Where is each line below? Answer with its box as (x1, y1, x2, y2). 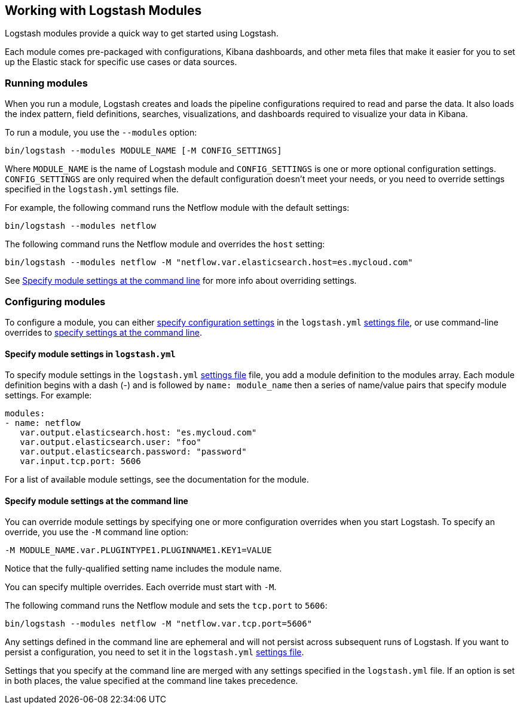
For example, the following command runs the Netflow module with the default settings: (5, 202, 350, 213)
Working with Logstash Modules (5, 3, 202, 18)
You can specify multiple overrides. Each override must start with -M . (5, 582, 277, 593)
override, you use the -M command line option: (5, 527, 188, 538)
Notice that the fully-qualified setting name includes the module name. (5, 563, 282, 574)
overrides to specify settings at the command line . (5, 327, 202, 337)
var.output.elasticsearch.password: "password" (20, 447, 247, 457)
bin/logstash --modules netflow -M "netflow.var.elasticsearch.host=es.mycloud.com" (5, 257, 413, 268)
